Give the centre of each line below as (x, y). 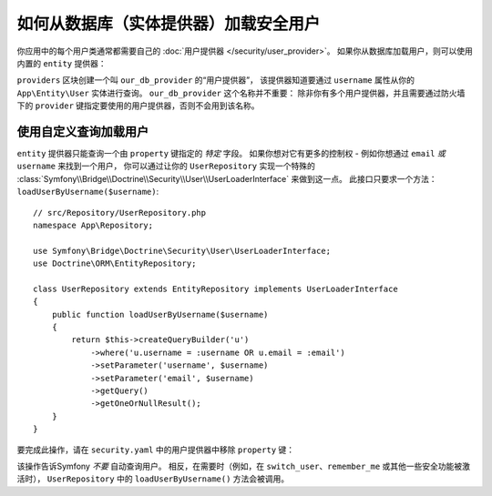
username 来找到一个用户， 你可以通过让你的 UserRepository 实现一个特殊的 (166, 166)
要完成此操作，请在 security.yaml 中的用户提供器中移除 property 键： (156, 450)
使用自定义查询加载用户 (83, 132)
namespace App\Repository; (93, 225)
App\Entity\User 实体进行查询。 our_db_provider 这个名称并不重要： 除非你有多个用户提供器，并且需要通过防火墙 (241, 93)
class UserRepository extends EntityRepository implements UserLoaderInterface (215, 288)
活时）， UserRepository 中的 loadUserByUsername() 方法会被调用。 (153, 479)
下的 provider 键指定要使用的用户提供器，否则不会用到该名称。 (138, 106)
